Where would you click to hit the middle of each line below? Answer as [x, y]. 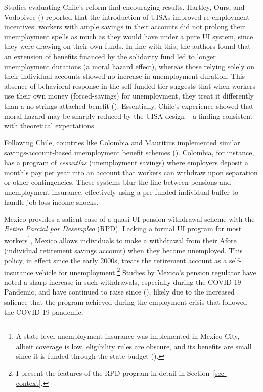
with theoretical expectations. [50, 126]
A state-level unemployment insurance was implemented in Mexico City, [128, 336]
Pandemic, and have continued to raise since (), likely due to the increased [119, 292]
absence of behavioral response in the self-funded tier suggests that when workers [130, 86]
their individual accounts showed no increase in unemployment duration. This [125, 76]
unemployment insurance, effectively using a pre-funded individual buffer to [121, 192]
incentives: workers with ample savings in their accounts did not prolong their [125, 27]
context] [28, 383]
